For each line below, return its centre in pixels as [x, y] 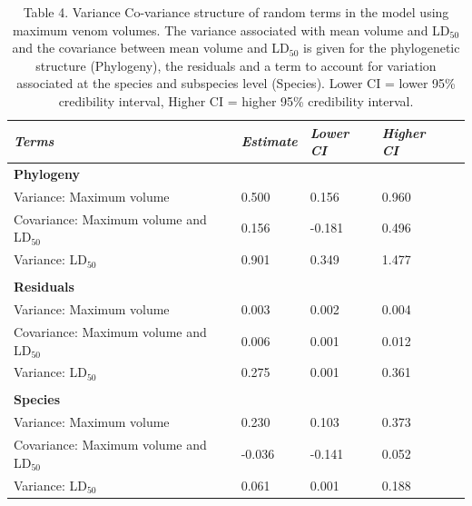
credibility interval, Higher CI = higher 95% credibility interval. [236, 100]
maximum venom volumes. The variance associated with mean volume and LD [231, 30]
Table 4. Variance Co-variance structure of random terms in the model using [236, 12]
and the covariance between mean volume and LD [151, 48]
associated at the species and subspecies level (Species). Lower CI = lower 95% [236, 83]
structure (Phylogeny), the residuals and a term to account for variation [236, 65]
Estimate [269, 141]
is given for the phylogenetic [382, 48]
